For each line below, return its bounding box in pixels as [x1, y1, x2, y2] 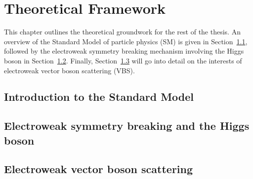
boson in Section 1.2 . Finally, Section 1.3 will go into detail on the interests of [4, 55, 242, 65]
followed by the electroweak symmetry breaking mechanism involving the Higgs [4, 46, 244, 56]
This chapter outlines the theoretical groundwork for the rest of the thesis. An [4, 27, 241, 37]
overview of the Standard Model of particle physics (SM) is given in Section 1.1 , [4, 36, 248, 46]
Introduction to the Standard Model [4, 89, 194, 104]
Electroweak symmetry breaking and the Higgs [4, 118, 250, 133]
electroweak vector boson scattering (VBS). [4, 65, 135, 75]
